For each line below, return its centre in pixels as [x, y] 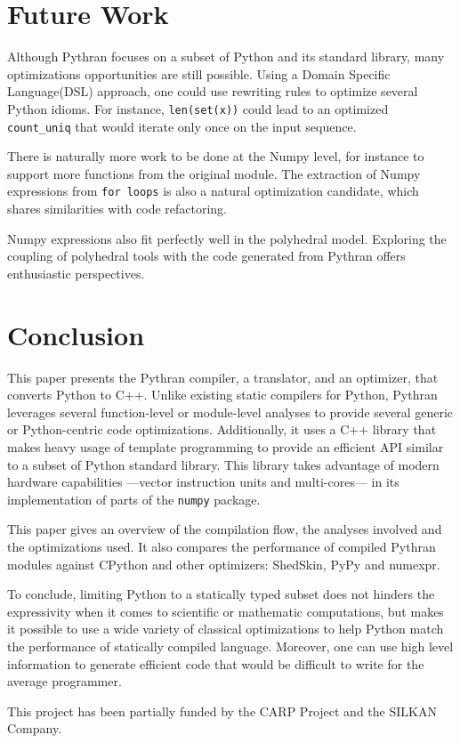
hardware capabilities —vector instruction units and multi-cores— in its [203, 482]
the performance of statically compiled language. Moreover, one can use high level [230, 646]
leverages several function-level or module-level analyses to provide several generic [230, 412]
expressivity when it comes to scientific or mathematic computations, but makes [226, 611]
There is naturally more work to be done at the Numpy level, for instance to [216, 156]
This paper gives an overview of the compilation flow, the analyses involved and [225, 529]
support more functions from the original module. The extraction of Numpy [214, 173]
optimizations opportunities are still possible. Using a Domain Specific [199, 73]
